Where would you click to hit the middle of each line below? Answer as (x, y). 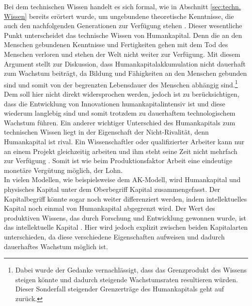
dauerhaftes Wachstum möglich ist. (56, 246)
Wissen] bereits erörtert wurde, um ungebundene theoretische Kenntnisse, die (119, 16)
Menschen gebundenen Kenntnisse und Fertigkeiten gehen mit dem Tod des (116, 44)
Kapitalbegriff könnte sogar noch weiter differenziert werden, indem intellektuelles (126, 198)
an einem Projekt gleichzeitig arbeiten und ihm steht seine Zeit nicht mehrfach (121, 151)
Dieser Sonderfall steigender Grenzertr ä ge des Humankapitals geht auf (119, 289)
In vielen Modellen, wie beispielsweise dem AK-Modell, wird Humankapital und (122, 179)
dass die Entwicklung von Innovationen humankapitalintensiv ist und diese (115, 103)
